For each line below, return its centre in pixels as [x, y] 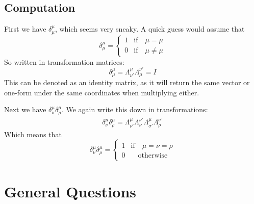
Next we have [25, 109]
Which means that [33, 134]
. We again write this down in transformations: [135, 109]
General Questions [70, 191]
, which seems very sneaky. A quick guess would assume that [150, 29]
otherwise [153, 156]
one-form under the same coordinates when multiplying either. [102, 92]
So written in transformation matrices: [64, 61]
